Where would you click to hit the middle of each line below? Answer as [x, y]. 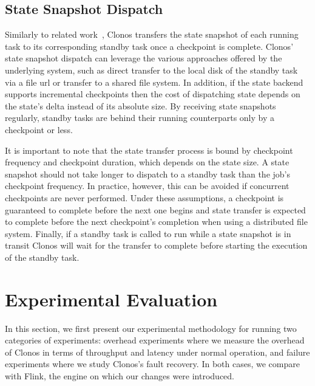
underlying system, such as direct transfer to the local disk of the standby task [151, 70]
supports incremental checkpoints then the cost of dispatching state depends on [153, 94]
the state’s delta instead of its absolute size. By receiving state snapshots [141, 105]
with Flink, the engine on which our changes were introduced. [120, 375]
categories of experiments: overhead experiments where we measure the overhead [155, 340]
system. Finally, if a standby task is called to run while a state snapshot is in [148, 233]
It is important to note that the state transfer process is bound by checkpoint [149, 150]
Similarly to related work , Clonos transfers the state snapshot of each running [152, 34]
